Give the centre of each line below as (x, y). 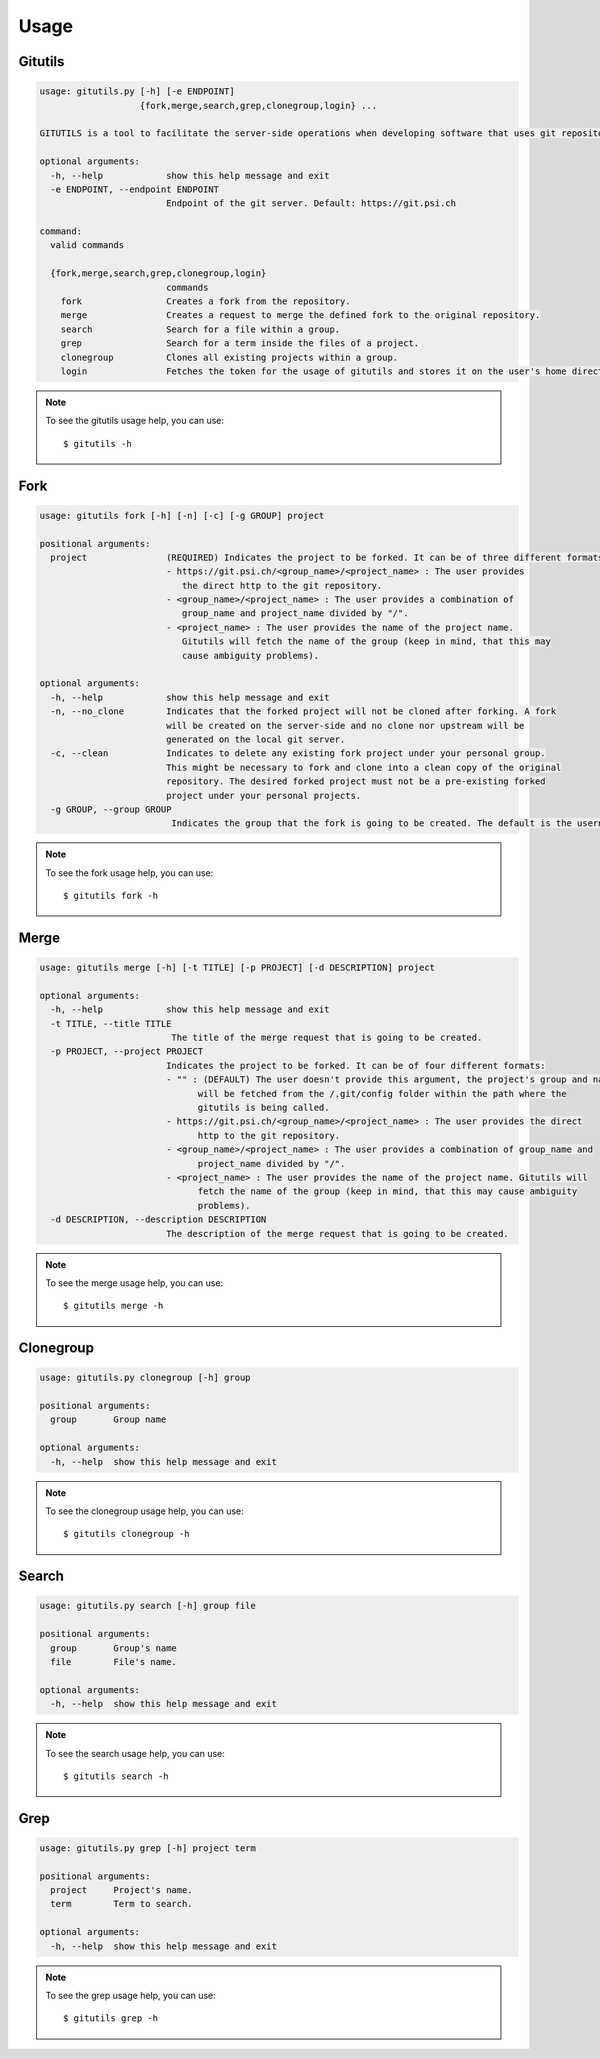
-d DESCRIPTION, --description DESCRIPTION (158, 1219)
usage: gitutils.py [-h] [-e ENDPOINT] (137, 91)
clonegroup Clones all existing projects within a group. (229, 357)
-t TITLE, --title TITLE (111, 1023)
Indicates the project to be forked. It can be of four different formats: (355, 1065)
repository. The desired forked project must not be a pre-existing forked (355, 781)
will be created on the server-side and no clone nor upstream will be (345, 725)
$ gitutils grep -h (111, 2018)
